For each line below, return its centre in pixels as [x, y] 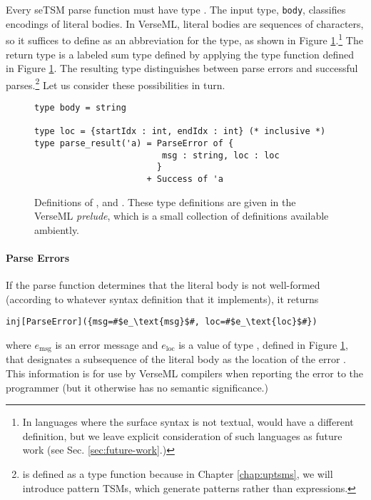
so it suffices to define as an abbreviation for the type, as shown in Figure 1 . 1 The [184, 39]
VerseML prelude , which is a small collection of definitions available [182, 216]
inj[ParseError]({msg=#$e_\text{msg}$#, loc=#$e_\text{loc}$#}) [162, 322]
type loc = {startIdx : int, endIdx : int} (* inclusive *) [180, 132]
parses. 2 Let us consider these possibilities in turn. [116, 83]
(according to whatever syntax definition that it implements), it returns [162, 299]
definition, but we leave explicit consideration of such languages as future [182, 435]
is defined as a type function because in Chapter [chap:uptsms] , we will [178, 473]
